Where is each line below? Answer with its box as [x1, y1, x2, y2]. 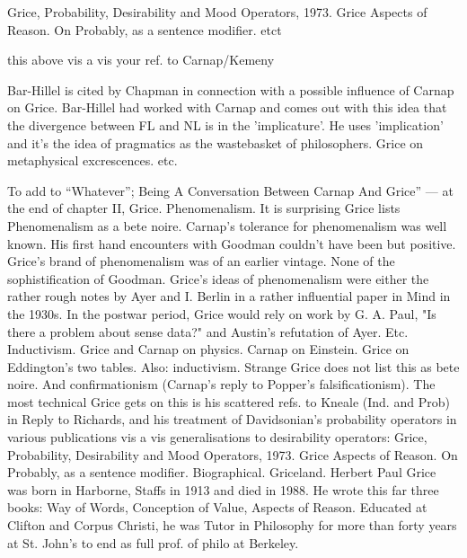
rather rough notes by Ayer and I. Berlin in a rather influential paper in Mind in [7, 287, 451, 306]
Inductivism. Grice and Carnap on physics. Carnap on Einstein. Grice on [7, 340, 410, 359]
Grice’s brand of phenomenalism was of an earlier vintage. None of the [7, 252, 395, 270]
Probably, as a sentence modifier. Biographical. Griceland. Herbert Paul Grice [7, 463, 436, 482]
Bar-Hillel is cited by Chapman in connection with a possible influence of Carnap [7, 80, 454, 99]
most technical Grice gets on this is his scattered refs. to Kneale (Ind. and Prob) [7, 392, 450, 411]
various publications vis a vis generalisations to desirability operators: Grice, [7, 428, 427, 447]
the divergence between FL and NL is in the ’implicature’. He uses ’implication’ [7, 115, 444, 134]
